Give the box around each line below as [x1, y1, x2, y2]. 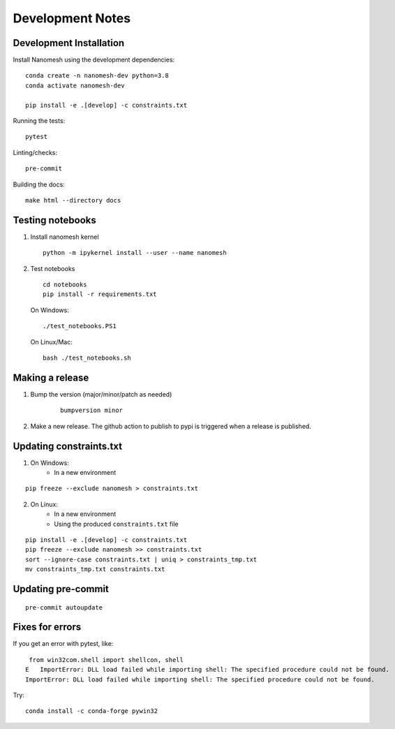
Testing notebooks [13, 214, 97, 226]
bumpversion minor [60, 406, 124, 415]
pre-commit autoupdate [25, 603, 103, 611]
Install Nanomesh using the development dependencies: [13, 56, 175, 64]
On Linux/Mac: [30, 337, 73, 346]
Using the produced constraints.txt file [54, 520, 179, 528]
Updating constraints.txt [13, 440, 122, 452]
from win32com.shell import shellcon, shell [29, 656, 184, 663]
